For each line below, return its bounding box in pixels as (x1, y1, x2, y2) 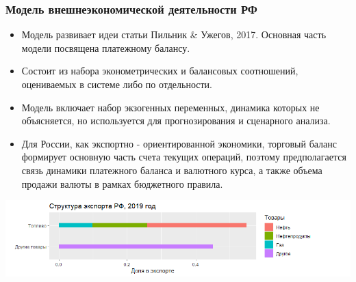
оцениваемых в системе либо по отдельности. (21, 77, 212, 91)
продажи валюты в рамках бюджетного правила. (21, 176, 223, 191)
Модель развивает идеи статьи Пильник (21, 27, 188, 42)
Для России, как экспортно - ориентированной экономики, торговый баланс (21, 136, 338, 150)
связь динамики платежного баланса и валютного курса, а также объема (21, 163, 322, 177)
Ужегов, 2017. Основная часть (201, 27, 327, 42)
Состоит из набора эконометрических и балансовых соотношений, (21, 64, 298, 78)
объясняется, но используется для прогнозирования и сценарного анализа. (21, 113, 331, 128)
